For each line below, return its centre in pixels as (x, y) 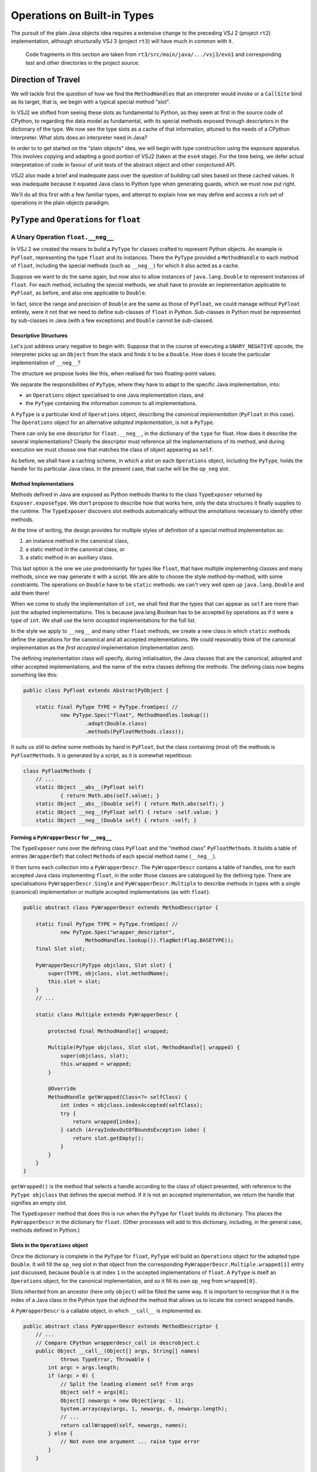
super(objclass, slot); (95, 1056)
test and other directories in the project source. (82, 62)
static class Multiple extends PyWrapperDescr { (107, 1015)
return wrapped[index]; (107, 1121)
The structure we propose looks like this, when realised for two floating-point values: (114, 373)
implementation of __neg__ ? (46, 363)
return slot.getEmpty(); (108, 1138)
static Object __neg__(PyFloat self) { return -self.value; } (127, 812)
